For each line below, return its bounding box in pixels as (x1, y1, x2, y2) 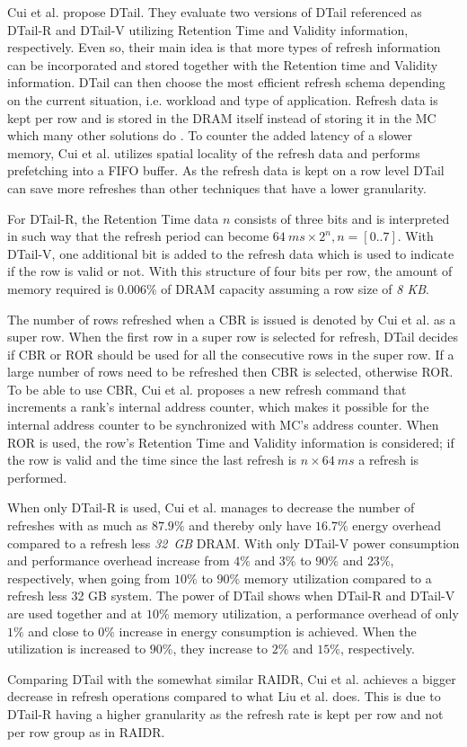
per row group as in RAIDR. (7, 722, 165, 741)
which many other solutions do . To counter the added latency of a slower (7, 126, 413, 145)
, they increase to (172, 639, 269, 658)
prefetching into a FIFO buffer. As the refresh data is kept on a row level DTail (7, 161, 445, 180)
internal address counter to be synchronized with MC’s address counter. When (7, 415, 439, 434)
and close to (28, 621, 94, 640)
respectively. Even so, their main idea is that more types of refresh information (7, 38, 441, 57)
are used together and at (7, 604, 143, 622)
